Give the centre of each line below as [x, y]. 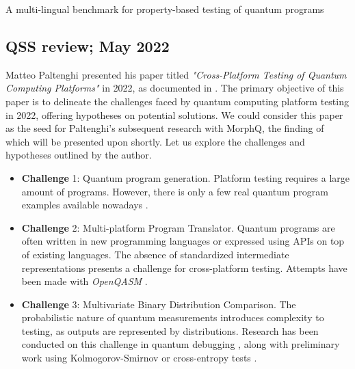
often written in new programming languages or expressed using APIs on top [183, 241]
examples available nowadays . [85, 205]
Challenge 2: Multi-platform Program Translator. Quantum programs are [178, 227]
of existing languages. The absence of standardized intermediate [155, 254]
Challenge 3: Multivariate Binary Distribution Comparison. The [159, 304]
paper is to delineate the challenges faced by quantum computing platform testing [177, 101]
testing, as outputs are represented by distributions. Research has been [170, 330]
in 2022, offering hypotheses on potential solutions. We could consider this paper [174, 114]
